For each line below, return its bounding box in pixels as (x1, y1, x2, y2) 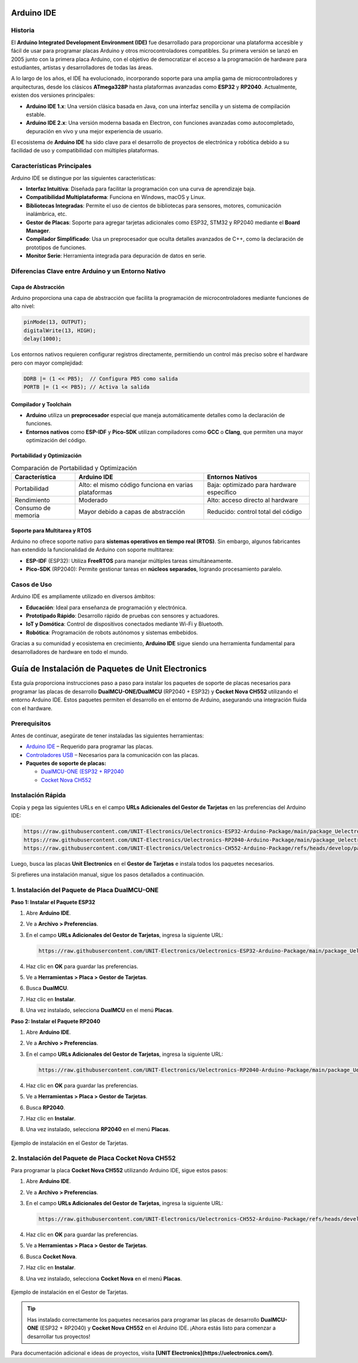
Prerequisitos (11, 719, 51, 728)
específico (206, 488, 237, 496)
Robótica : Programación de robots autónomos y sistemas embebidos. (26, 629, 198, 636)
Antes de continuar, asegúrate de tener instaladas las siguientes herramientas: (11, 732, 204, 739)
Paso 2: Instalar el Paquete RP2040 (11, 1018, 101, 1025)
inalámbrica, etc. (26, 210, 67, 218)
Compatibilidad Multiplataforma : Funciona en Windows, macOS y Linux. (26, 194, 206, 201)
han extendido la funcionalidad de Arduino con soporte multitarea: (11, 546, 174, 553)
